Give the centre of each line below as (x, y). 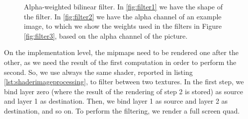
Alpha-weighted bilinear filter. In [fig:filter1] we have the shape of (124, 6)
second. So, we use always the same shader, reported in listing (98, 72)
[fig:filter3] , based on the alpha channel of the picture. (106, 35)
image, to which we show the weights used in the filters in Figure (123, 26)
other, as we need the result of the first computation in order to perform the (120, 62)
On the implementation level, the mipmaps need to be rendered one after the (121, 52)
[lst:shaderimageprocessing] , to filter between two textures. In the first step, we (124, 82)
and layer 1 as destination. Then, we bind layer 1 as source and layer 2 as (116, 101)
